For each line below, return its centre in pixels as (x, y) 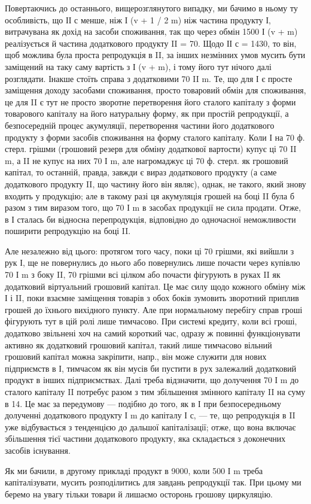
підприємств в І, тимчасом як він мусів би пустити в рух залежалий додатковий (151, 368)
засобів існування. (38, 450)
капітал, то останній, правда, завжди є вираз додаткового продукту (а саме (141, 172)
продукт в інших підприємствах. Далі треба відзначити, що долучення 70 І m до (152, 380)
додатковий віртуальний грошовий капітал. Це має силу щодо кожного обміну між (155, 286)
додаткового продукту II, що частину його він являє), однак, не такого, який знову (155, 183)
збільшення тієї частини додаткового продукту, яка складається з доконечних (145, 438)
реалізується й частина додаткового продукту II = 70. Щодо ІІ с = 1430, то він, (151, 43)
